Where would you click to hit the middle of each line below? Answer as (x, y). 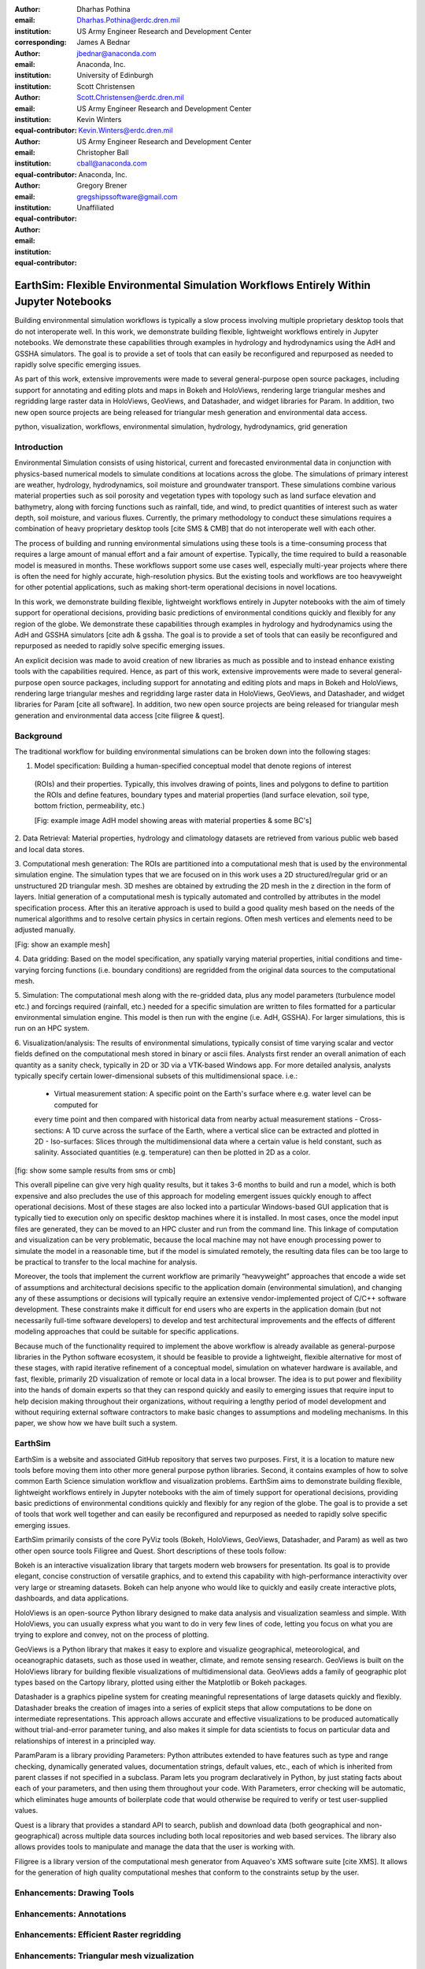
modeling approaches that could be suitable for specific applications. (127, 1332)
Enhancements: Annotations (70, 1914)
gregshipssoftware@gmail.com (127, 196)
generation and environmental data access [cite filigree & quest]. (120, 715)
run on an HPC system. (52, 1029)
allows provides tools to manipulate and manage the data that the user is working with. (155, 1847)
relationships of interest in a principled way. (85, 1741)
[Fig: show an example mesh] (62, 944)
